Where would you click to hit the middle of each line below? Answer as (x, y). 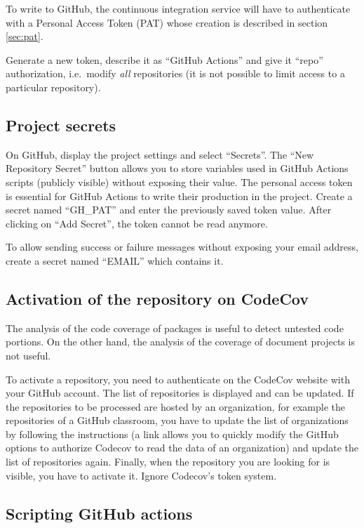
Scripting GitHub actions (99, 513)
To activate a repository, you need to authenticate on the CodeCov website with (178, 379)
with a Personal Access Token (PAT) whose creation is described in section (167, 22)
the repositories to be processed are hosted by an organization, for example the (175, 406)
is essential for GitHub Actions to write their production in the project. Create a (179, 196)
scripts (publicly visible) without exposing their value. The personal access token (179, 181)
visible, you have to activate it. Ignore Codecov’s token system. (141, 475)
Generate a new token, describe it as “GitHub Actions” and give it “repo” (164, 59)
